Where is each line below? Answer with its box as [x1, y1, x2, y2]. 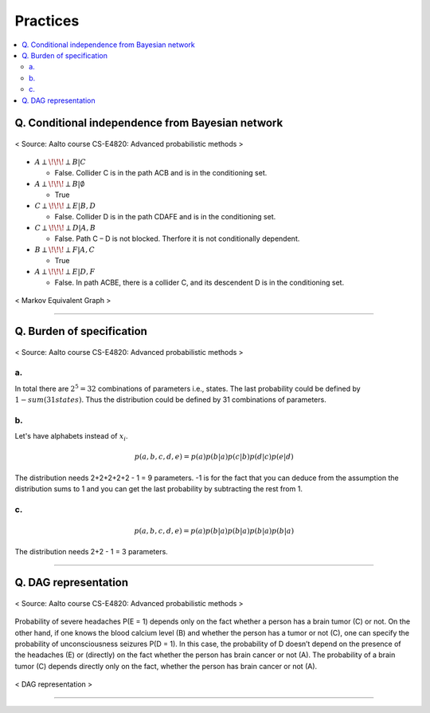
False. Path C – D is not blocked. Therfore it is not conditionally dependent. [54, 234, 300, 243]
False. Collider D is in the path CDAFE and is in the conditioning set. [54, 211, 276, 221]
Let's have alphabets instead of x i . [14, 431, 128, 443]
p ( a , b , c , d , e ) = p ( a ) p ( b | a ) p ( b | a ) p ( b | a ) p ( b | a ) [134, 526, 295, 535]
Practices [14, 12, 80, 30]
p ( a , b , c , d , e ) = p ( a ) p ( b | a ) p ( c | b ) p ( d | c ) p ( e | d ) [134, 452, 294, 462]
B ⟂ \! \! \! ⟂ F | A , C [34, 246, 96, 254]
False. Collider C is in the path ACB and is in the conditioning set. [54, 167, 268, 177]
